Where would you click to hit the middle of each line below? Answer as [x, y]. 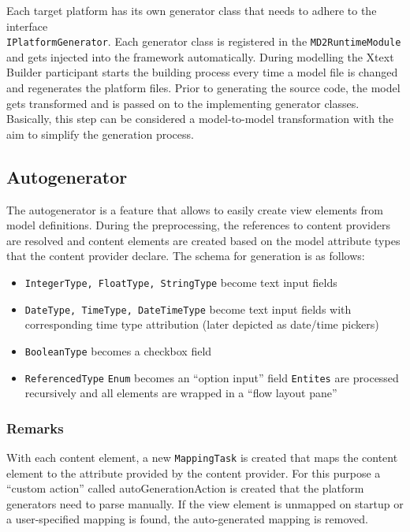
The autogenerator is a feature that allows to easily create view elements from [195, 209]
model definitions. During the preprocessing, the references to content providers [198, 225]
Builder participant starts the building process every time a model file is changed [202, 72]
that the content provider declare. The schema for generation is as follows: [186, 256]
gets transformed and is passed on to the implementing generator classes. [183, 103]
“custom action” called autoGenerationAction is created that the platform [185, 488]
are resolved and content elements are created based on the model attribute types [203, 240]
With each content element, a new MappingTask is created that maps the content [202, 458]
